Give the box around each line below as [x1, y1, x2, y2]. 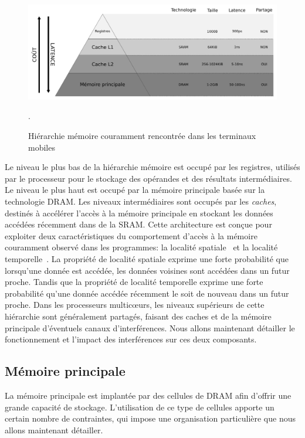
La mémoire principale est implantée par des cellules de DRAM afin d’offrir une [5, 389, 292, 401]
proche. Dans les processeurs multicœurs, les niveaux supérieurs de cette [5, 298, 265, 311]
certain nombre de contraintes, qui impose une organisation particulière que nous [5, 412, 296, 425]
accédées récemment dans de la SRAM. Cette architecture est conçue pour [5, 218, 272, 230]
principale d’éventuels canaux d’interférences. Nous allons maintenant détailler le [5, 321, 295, 334]
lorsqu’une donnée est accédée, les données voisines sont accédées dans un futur [5, 264, 290, 276]
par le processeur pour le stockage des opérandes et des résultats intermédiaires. [5, 172, 292, 184]
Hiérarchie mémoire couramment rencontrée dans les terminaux [28, 130, 256, 142]
